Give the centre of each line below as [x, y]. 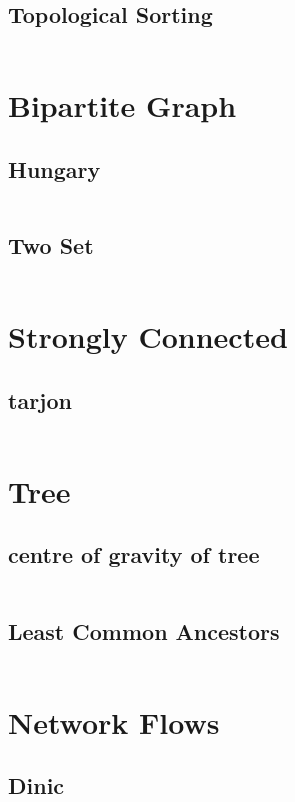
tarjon [40, 399]
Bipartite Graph [122, 105]
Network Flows [114, 721]
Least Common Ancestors [144, 630]
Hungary [54, 168]
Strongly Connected [148, 336]
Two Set [51, 245]
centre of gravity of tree [134, 554]
